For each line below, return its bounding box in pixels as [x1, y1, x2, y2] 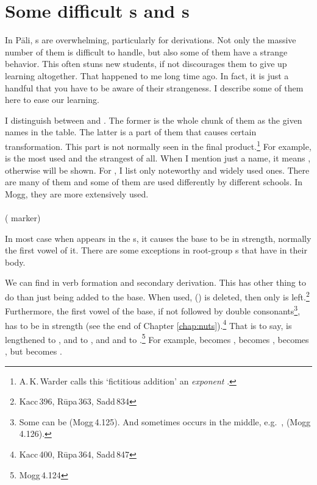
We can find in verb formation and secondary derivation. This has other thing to [5, 276, 306, 289]
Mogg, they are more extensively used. [5, 187, 149, 200]
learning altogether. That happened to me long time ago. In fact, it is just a [5, 69, 289, 82]
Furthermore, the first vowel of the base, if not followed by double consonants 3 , [5, 303, 301, 317]
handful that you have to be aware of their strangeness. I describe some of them [5, 81, 304, 94]
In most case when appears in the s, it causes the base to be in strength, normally [5, 232, 312, 244]
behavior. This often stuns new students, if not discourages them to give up [5, 57, 287, 70]
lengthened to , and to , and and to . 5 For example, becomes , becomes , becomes [5, 331, 309, 345]
